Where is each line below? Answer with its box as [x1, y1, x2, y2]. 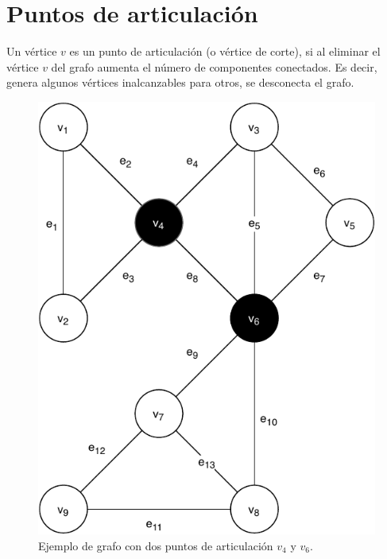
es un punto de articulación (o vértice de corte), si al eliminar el [69, 43, 381, 60]
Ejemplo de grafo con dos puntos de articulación [38, 537, 273, 553]
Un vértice [6, 43, 57, 60]
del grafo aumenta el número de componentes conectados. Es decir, [51, 58, 377, 75]
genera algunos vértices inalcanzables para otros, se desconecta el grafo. [6, 74, 354, 91]
